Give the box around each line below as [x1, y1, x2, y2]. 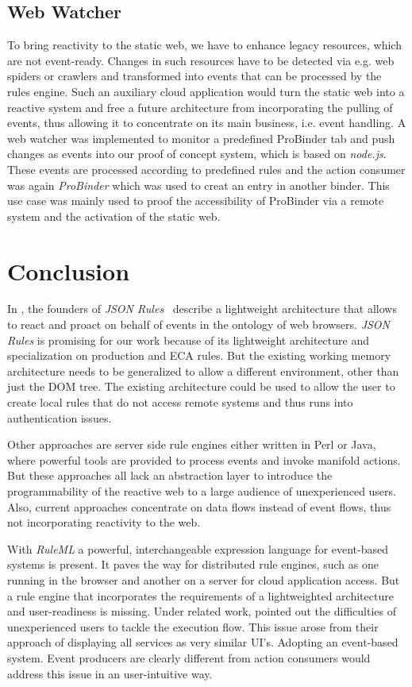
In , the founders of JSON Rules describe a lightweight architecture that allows [7, 300, 397, 317]
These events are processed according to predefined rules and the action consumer [7, 160, 406, 177]
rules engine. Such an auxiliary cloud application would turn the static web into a [7, 83, 405, 99]
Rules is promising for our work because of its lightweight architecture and [7, 331, 369, 348]
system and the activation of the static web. [7, 207, 221, 224]
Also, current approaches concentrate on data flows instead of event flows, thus [7, 498, 391, 515]
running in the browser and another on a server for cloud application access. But [7, 571, 400, 588]
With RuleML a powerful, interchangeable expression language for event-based [7, 540, 389, 557]
